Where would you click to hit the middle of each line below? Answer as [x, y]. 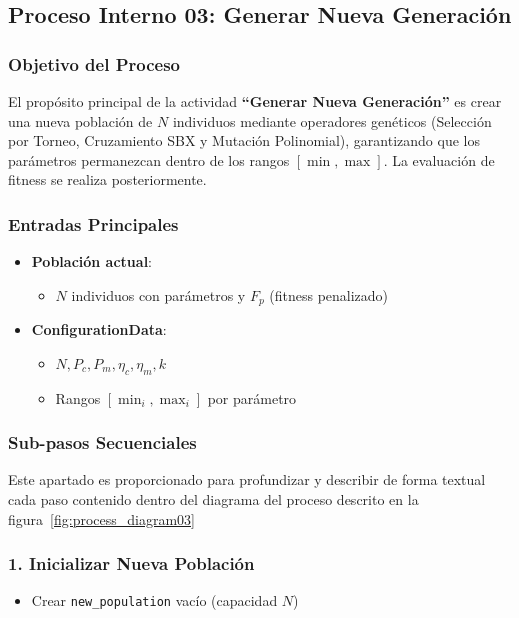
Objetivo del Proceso [94, 63]
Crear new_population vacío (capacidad [154, 600]
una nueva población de [80, 120]
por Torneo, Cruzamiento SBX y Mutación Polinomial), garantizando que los [244, 140]
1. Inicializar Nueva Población [131, 563]
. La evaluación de [439, 159]
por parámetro [252, 397]
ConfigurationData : [99, 329]
